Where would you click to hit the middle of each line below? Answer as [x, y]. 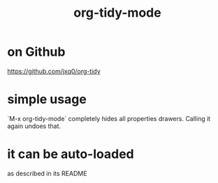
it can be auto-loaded [71, 154]
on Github [36, 52]
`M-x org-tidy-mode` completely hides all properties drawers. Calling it [109, 118]
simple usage [47, 100]
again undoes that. [34, 126]
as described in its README [47, 173]
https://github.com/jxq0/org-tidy [54, 71]
